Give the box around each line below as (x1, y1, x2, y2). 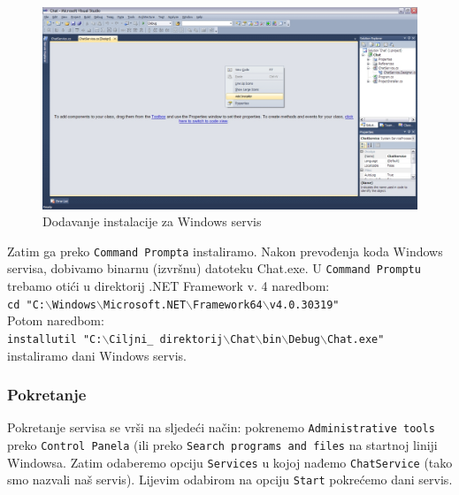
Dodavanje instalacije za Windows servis (42, 212, 262, 231)
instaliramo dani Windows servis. (7, 346, 187, 364)
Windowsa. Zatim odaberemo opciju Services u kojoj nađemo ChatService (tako (7, 453, 453, 471)
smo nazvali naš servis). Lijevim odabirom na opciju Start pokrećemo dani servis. (7, 470, 453, 489)
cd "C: (7, 298, 45, 311)
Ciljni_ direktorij (109, 332, 224, 346)
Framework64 (193, 298, 263, 311)
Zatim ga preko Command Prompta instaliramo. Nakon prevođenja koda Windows (7, 241, 443, 260)
